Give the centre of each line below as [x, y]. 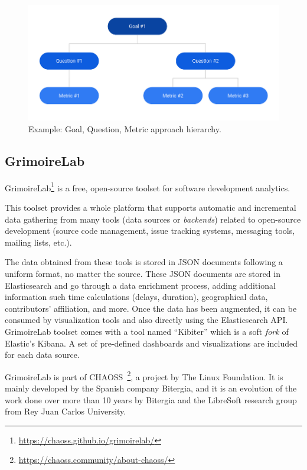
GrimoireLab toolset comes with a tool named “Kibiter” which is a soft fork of [147, 331]
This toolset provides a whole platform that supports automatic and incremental [151, 207]
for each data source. [42, 355]
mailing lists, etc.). [38, 242]
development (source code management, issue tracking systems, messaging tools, [150, 231]
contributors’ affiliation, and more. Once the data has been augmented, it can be [151, 308]
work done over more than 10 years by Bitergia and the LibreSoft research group [151, 399]
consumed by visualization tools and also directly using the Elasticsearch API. [146, 320]
